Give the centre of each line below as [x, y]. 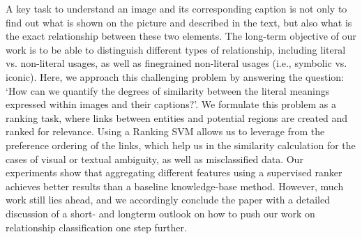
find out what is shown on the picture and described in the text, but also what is [179, 22]
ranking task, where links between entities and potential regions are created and [177, 117]
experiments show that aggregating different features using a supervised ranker [174, 172]
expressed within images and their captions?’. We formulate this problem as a [171, 104]
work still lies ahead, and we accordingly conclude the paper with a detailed [168, 200]
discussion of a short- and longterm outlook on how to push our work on [160, 213]
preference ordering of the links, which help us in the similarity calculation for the [181, 145]
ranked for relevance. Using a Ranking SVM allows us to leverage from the [165, 131]
